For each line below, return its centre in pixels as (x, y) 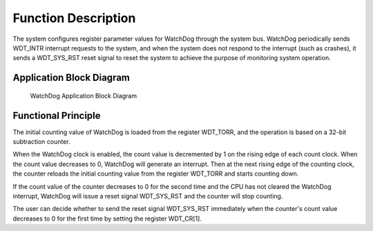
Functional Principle (57, 115)
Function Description (74, 18)
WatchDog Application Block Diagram (84, 95)
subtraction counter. (41, 142)
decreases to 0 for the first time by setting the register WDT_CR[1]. (107, 219)
